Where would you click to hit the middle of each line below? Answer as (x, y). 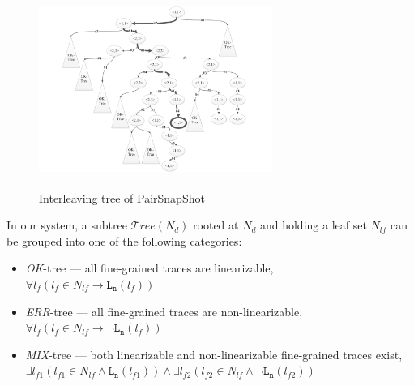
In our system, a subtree (67, 225)
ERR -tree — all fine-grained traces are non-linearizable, (164, 311)
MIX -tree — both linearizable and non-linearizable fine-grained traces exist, (214, 354)
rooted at (216, 225)
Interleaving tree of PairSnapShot (122, 197)
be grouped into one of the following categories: (124, 240)
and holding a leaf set (313, 225)
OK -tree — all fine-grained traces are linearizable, (149, 268)
